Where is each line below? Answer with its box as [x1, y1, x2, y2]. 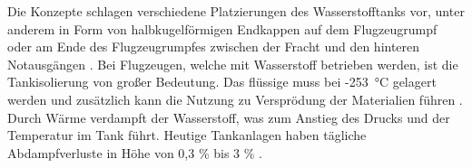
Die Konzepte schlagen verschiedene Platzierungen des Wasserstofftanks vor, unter [7, 2, 465, 20]
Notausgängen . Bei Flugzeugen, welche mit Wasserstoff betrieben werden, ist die [7, 54, 458, 73]
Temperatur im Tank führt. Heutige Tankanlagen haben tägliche [7, 126, 367, 145]
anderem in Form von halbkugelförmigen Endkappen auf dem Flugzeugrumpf [7, 19, 438, 38]
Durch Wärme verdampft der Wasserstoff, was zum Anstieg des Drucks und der [7, 107, 450, 126]
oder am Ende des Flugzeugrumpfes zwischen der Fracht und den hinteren [7, 37, 420, 56]
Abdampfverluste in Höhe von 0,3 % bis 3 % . [7, 143, 262, 162]
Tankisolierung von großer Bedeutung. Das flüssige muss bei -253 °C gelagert [7, 72, 437, 91]
